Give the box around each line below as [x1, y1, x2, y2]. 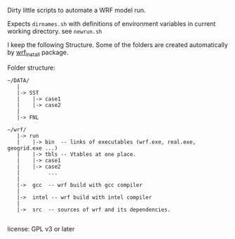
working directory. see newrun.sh [7, 27, 102, 35]
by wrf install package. [7, 49, 69, 58]
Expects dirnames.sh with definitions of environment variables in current [7, 20, 216, 27]
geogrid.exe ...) [7, 144, 58, 152]
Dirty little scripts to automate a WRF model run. [7, 6, 146, 14]
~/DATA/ [7, 77, 30, 84]
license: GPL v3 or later [7, 224, 75, 233]
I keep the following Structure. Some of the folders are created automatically [7, 41, 228, 49]
